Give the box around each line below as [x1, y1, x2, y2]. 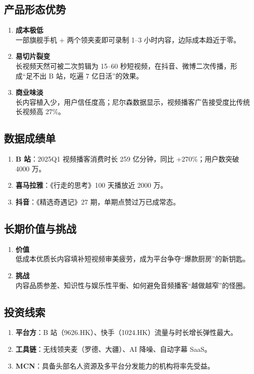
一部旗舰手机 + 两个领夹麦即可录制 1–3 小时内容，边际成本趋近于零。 [15, 34, 241, 44]
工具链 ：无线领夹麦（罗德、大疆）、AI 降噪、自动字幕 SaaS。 [15, 343, 212, 354]
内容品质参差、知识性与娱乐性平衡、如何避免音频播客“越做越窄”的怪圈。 [15, 280, 250, 290]
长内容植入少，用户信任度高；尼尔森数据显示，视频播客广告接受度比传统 [15, 96, 250, 107]
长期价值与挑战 [4, 220, 76, 236]
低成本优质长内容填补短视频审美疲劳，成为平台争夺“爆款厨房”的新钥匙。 [15, 253, 250, 264]
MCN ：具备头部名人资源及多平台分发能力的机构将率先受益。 [15, 360, 215, 371]
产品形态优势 [4, 1, 66, 17]
